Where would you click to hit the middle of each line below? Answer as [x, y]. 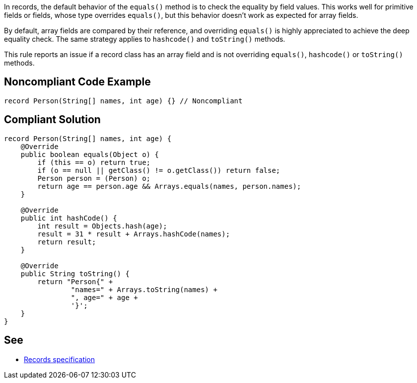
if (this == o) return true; [94, 162]
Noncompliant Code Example [77, 82]
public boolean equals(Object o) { [90, 154]
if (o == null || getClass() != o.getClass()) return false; [159, 170]
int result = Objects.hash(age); [102, 226]
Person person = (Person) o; [94, 178]
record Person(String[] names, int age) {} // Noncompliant [123, 101]
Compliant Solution [52, 120]
